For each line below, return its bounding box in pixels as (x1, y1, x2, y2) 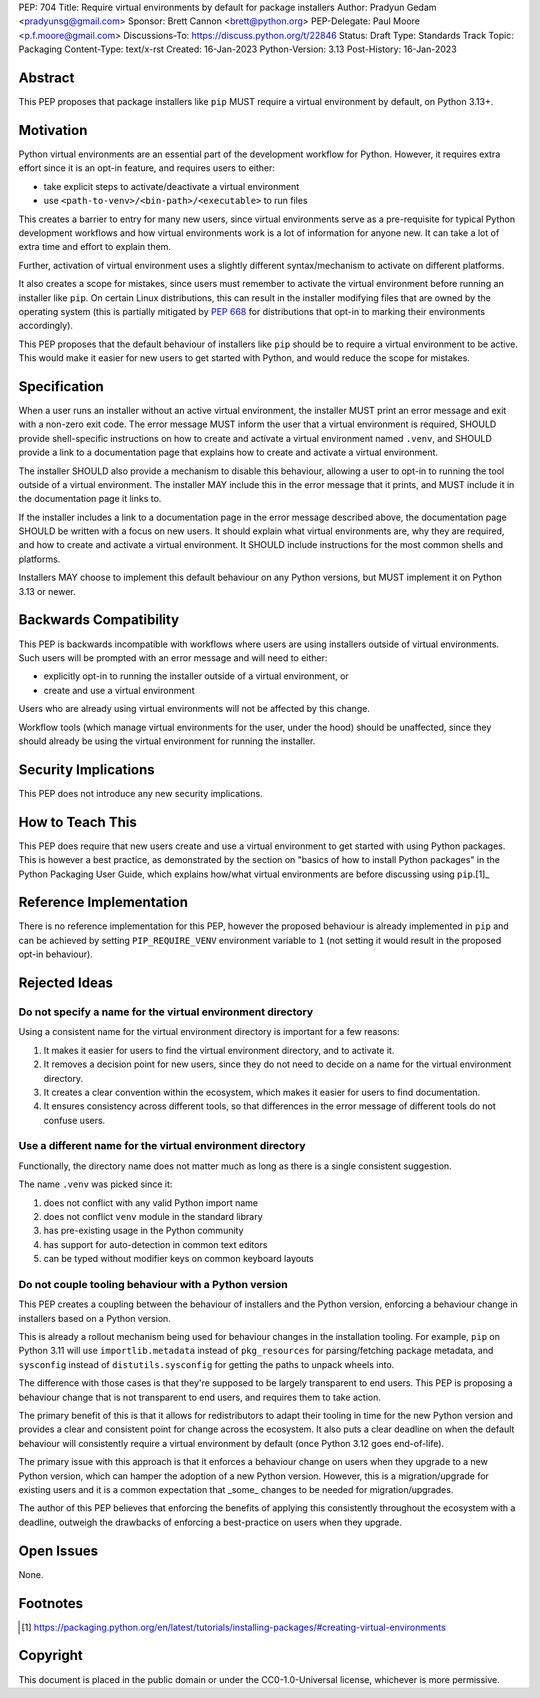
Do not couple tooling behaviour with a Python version (18, 1277, 289, 1291)
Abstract (18, 69, 75, 86)
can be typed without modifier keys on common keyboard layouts (43, 1253, 314, 1265)
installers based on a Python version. (18, 1312, 172, 1324)
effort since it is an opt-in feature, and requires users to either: (18, 162, 275, 174)
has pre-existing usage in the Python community (43, 1225, 244, 1237)
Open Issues (18, 1542, 99, 1559)
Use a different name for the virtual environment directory (18, 1139, 306, 1153)
